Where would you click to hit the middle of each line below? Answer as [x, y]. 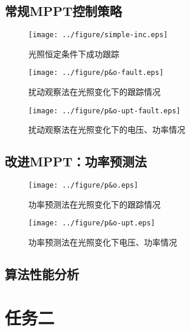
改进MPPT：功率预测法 [76, 161]
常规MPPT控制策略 [63, 11]
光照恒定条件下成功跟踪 [74, 53]
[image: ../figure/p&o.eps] [83, 186]
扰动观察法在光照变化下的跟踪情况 [94, 92]
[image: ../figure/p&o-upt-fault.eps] [104, 111]
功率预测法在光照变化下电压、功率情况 [103, 242]
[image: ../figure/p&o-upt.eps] [92, 223]
